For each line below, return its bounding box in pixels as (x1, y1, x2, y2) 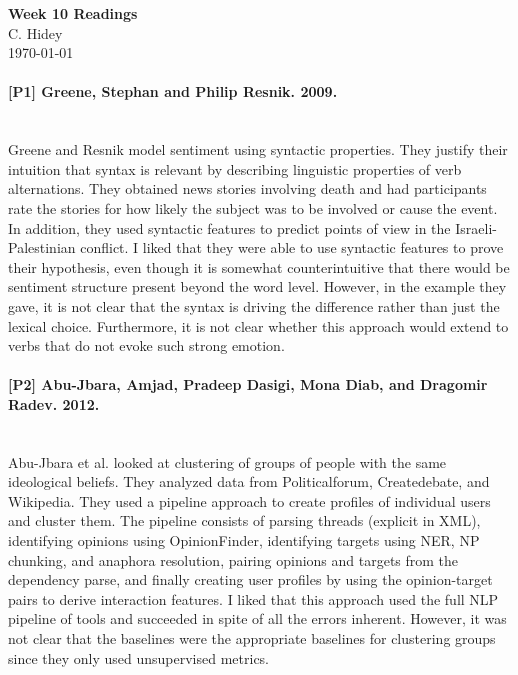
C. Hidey (8, 22, 63, 43)
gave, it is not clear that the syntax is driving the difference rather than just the (8, 295, 500, 316)
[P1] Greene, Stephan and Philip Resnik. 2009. (8, 81, 338, 102)
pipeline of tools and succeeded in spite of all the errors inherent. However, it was (8, 608, 507, 629)
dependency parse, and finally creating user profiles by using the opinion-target (8, 569, 493, 590)
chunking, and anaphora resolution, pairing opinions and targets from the (8, 549, 459, 570)
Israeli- (455, 217, 497, 238)
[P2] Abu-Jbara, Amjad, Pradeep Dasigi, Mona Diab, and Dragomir (8, 374, 488, 395)
